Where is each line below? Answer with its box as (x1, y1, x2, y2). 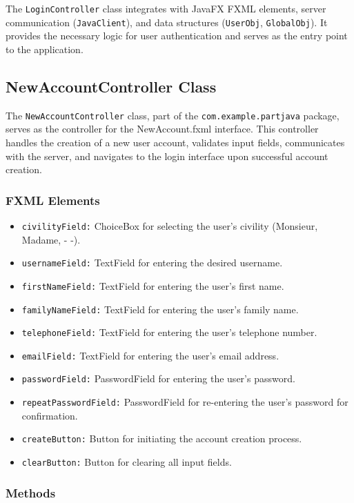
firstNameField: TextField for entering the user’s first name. (21, 278, 284, 293)
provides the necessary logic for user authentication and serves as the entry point (6, 28, 348, 43)
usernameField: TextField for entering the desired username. (21, 255, 283, 270)
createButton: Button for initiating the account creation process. (21, 431, 302, 446)
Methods (6, 484, 56, 501)
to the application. (6, 41, 83, 56)
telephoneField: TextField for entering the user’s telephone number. (21, 325, 317, 339)
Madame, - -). (21, 232, 81, 246)
